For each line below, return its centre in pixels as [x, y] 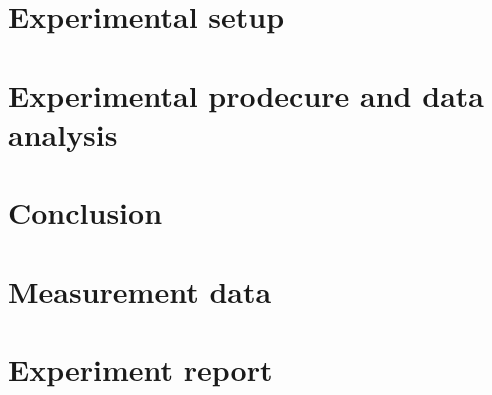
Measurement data [140, 290]
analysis [63, 133]
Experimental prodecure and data [246, 94]
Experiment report [140, 368]
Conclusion [85, 212]
